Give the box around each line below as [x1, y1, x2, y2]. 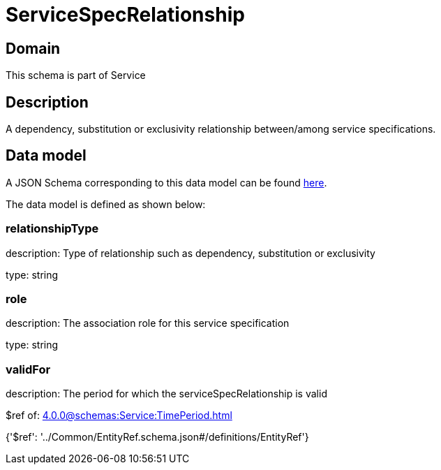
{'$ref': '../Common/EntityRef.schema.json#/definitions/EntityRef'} [6, 431, 309, 443]
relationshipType [6, 221, 99, 236]
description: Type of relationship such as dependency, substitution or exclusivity [6, 247, 375, 259]
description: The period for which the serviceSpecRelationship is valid [6, 388, 327, 400]
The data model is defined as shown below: [6, 198, 206, 210]
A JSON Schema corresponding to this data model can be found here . [6, 176, 327, 189]
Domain [6, 39, 61, 57]
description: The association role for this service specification [6, 317, 290, 330]
